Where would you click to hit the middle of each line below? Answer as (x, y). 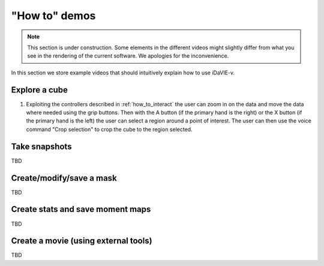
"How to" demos (53, 16)
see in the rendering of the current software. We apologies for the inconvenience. (128, 56)
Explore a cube (40, 90)
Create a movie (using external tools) (82, 241)
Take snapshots (41, 146)
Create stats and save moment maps (81, 209)
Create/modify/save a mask (64, 178)
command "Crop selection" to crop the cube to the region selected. (109, 129)
